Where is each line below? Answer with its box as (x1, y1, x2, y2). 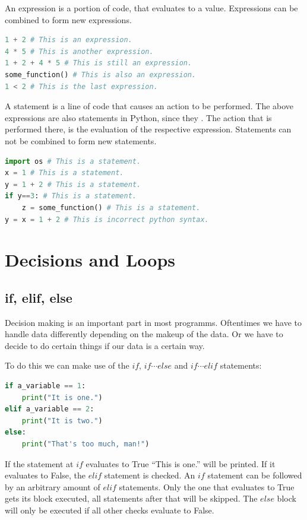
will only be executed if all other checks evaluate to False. (5, 503, 214, 516)
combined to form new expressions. (5, 13, 132, 26)
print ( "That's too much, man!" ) (21, 440, 150, 449)
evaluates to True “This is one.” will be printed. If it (86, 457, 276, 470)
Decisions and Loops (5, 248, 176, 272)
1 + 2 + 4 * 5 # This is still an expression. (5, 59, 192, 68)
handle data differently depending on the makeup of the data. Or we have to (5, 328, 283, 340)
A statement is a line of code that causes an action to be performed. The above (5, 100, 294, 112)
